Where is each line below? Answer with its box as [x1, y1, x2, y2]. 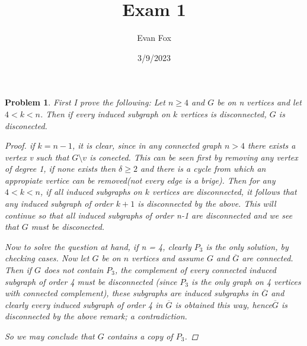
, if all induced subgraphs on [40, 185, 142, 198]
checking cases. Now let [5, 252, 89, 264]
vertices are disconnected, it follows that [152, 185, 297, 198]
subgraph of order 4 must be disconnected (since [5, 275, 177, 287]
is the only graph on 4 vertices [191, 275, 301, 287]
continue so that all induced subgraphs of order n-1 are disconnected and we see [5, 209, 293, 221]
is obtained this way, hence [175, 298, 273, 310]
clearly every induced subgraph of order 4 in [5, 298, 163, 310]
